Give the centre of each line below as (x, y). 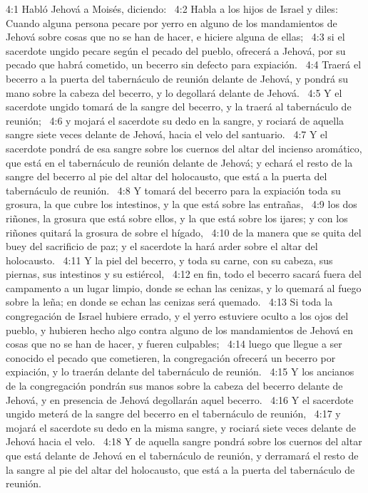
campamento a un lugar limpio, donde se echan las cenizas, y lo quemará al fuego (184, 287)
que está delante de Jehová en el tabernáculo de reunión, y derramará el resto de (182, 455)
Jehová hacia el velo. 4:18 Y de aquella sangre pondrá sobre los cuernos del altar (184, 441)
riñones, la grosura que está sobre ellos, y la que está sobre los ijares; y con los (177, 218)
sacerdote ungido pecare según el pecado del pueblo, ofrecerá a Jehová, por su (176, 50)
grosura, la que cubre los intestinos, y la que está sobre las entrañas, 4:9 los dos (182, 204)
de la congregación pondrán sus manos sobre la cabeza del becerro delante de (174, 386)
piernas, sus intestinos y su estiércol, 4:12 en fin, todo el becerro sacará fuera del (184, 274)
